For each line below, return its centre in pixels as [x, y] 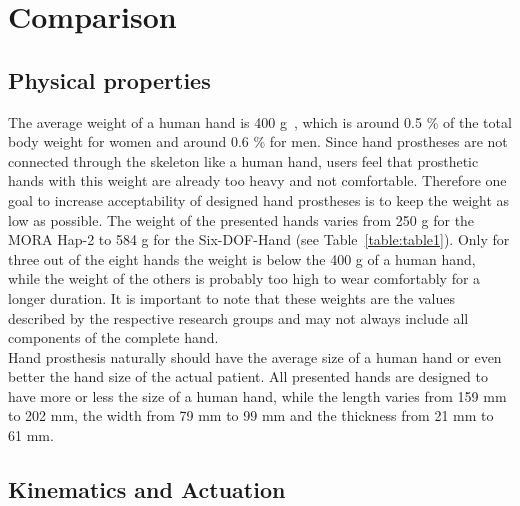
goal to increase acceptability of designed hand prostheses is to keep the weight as [259, 199]
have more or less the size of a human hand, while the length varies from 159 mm [257, 395]
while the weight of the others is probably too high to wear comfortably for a [244, 278]
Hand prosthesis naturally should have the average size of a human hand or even [255, 356]
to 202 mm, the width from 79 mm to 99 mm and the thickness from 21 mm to [251, 415]
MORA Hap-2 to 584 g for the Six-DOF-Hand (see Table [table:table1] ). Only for [259, 239]
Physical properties [109, 79]
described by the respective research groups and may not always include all [238, 317]
